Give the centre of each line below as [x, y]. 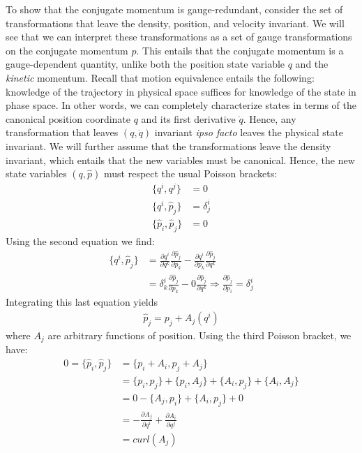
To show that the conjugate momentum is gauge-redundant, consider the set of [174, 9]
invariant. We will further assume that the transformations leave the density [168, 146]
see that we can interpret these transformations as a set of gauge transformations [179, 37]
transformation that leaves [62, 132]
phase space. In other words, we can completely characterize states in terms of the [181, 105]
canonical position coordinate [68, 118]
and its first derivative [188, 118]
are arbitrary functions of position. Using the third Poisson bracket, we [199, 335]
